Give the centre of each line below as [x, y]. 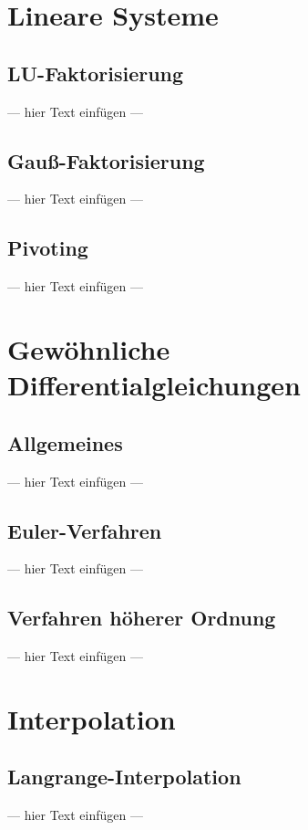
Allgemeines [65, 442]
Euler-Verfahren [85, 530]
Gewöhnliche [89, 348]
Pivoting [48, 248]
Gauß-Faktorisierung [106, 160]
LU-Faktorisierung [96, 73]
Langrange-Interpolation [124, 777]
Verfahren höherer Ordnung [142, 618]
